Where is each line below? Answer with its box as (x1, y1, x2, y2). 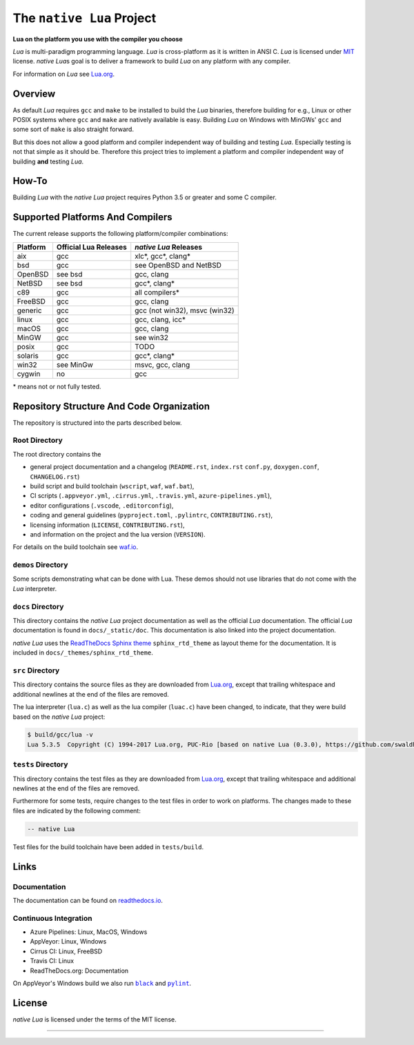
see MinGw (56, 359, 93, 369)
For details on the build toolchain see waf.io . (12, 543, 138, 551)
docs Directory (12, 601, 64, 611)
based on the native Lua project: (12, 713, 106, 721)
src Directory (12, 666, 60, 675)
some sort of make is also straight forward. (12, 125, 135, 134)
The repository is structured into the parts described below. (12, 418, 182, 427)
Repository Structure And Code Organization (12, 400, 210, 412)
